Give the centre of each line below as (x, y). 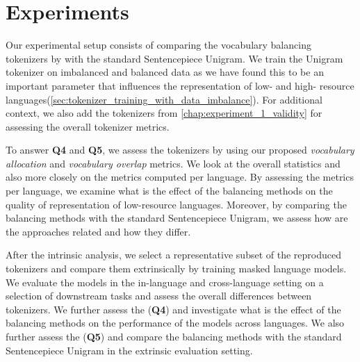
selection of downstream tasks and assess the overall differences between (159, 296)
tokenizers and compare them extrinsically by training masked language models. (176, 269)
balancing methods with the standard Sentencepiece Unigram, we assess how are (177, 218)
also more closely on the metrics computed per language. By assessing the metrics (180, 177)
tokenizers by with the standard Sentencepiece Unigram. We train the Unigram (174, 58)
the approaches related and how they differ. (98, 231)
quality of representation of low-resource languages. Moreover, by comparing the (176, 204)
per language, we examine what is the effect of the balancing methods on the (169, 191)
